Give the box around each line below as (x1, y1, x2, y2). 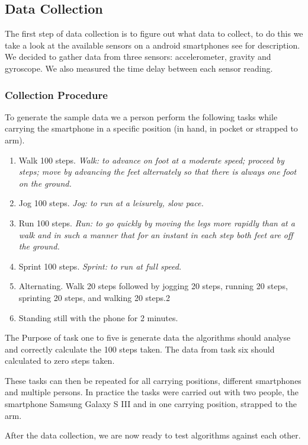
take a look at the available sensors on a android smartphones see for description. (5, 39, 300, 51)
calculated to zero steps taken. (5, 354, 115, 367)
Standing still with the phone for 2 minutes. (18, 311, 178, 324)
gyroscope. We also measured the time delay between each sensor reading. (5, 62, 273, 74)
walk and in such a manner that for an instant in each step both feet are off (18, 228, 293, 241)
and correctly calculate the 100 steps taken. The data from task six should (5, 342, 275, 355)
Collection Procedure (5, 87, 108, 102)
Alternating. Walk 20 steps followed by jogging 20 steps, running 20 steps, (18, 280, 288, 292)
